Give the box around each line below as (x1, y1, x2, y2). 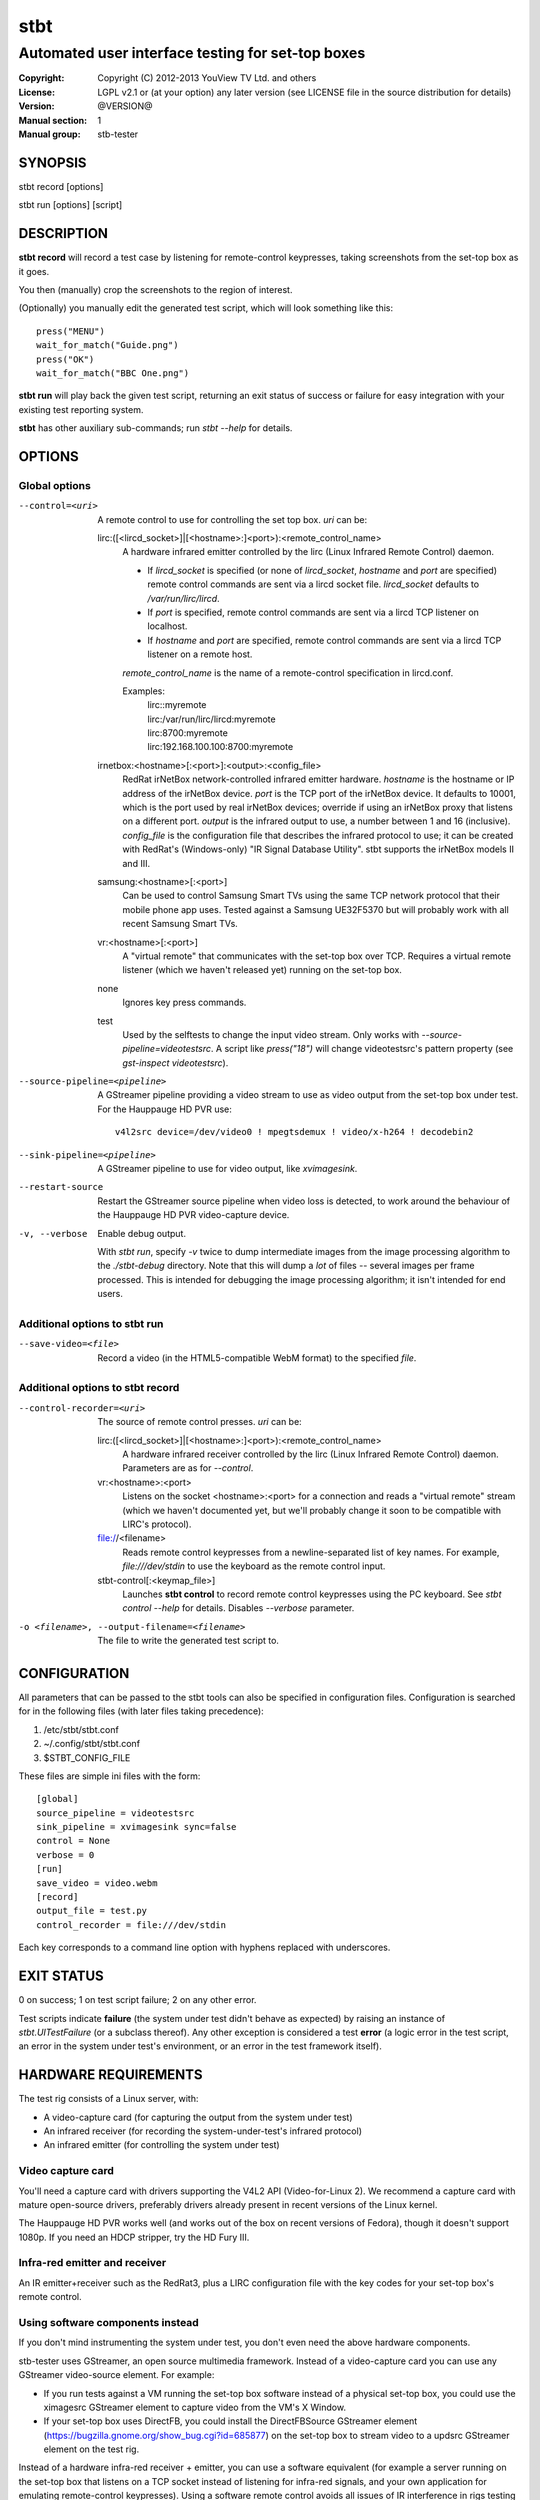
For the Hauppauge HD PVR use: (97, 1103, 232, 1115)
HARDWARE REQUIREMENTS (18, 2066, 203, 2084)
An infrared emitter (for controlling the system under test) (43, 2139, 280, 2151)
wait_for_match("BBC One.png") (36, 367, 190, 379)
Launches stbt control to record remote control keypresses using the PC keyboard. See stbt (122, 1588, 502, 1600)
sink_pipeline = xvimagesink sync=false (36, 1821, 237, 1833)
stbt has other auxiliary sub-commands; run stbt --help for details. (18, 422, 293, 434)
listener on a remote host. (147, 648, 253, 660)
